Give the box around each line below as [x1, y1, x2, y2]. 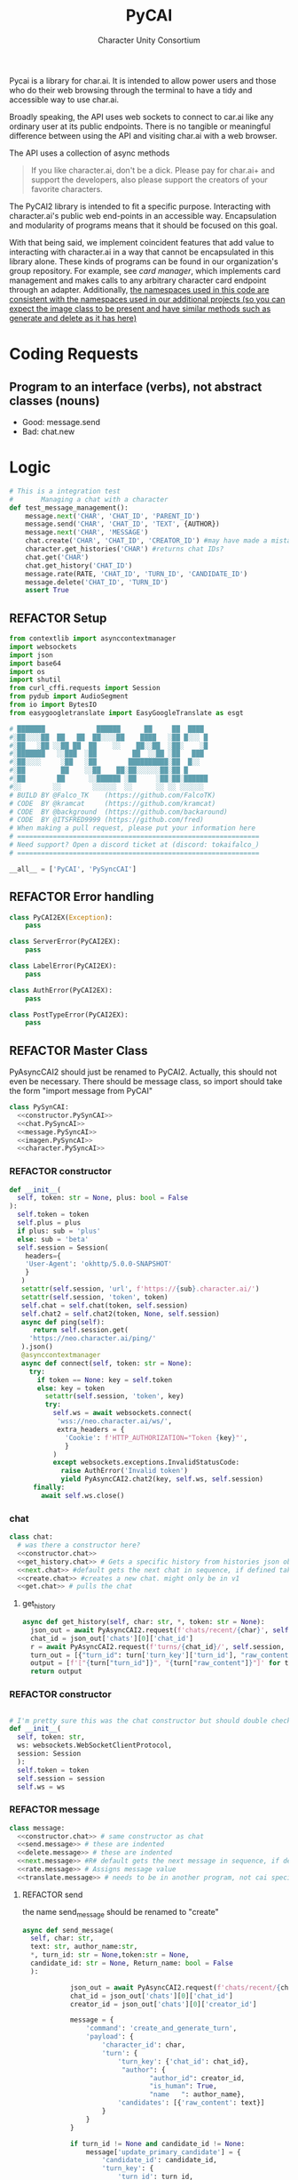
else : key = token [36, 1384, 105, 1393]
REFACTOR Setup [9, 610, 107, 625]
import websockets [9, 642, 77, 651]
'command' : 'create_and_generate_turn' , [85, 2024, 238, 2033]
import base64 [9, 659, 62, 668]
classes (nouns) [9, 393, 100, 408]
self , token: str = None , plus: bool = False [17, 1194, 189, 1203]
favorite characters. [30, 183, 104, 194]
